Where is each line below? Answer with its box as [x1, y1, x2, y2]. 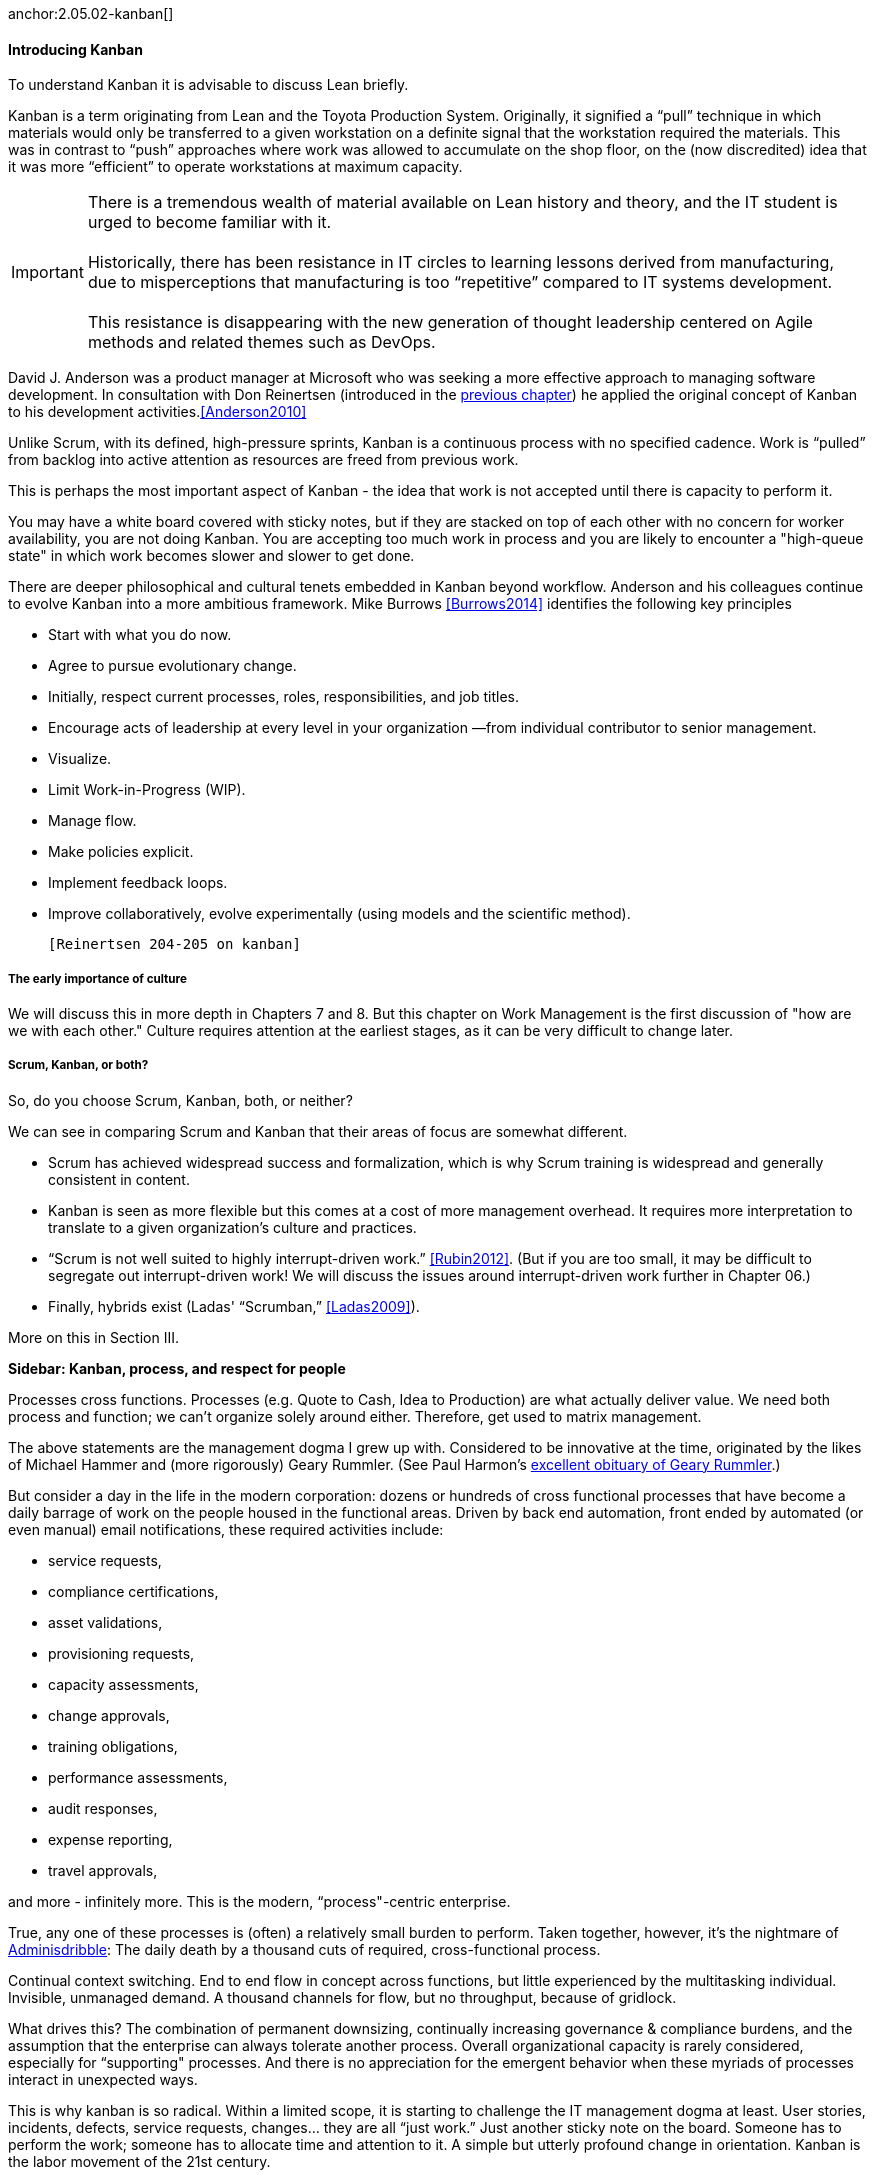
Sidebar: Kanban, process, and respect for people [8, 1359, 346, 1377]
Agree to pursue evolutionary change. [48, 657, 297, 675]
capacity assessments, [48, 1675, 199, 1693]
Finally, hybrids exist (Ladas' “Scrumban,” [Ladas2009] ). [48, 1297, 420, 1315]
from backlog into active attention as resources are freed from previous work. [8, 451, 519, 469]
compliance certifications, [48, 1582, 219, 1600]
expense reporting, [48, 1830, 173, 1848]
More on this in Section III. [8, 1328, 179, 1346]
